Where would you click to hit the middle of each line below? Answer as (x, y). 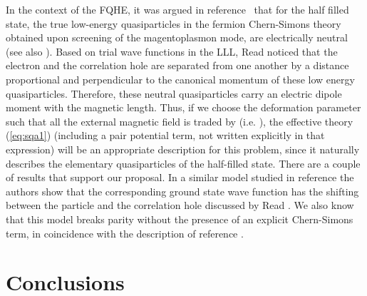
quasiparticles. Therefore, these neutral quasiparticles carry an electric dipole (174, 93)
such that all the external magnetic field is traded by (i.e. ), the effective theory (180, 121)
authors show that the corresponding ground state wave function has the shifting (182, 191)
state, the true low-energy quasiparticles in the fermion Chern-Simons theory (174, 23)
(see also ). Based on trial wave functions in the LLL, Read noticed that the (172, 51)
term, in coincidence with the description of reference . (125, 233)
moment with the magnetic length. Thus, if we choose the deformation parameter (183, 107)
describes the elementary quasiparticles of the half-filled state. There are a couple (183, 163)
